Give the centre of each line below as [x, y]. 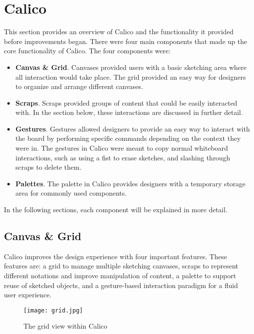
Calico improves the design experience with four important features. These [116, 256]
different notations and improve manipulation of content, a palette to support [120, 276]
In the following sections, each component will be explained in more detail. [116, 210]
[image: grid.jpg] [53, 310]
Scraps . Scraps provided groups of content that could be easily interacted [126, 102]
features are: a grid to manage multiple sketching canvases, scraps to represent [121, 266]
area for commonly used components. [71, 193]
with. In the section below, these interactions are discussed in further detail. [129, 112]
